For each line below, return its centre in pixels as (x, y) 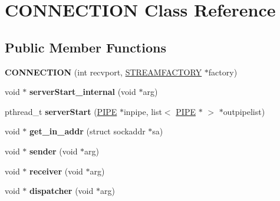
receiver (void (56, 171)
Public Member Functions (85, 47)
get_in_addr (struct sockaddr (88, 131)
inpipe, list (143, 111)
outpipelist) (244, 111)
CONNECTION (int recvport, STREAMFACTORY (103, 72)
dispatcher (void (62, 191)
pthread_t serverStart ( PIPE (61, 111)
